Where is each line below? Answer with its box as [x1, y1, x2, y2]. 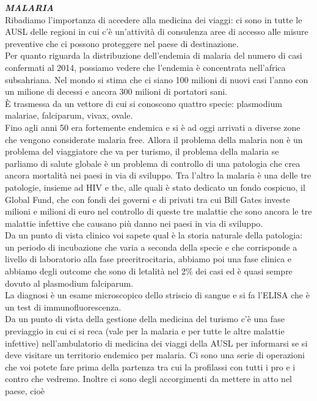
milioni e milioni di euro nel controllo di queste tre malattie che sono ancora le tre [5, 205, 312, 218]
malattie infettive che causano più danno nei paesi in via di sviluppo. [5, 216, 263, 229]
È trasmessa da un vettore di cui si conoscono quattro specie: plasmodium [5, 97, 282, 109]
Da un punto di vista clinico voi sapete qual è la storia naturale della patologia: [5, 229, 303, 241]
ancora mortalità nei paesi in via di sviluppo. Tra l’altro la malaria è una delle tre [5, 169, 312, 182]
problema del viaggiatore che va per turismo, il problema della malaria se [5, 145, 279, 158]
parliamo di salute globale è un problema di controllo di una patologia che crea [5, 156, 301, 169]
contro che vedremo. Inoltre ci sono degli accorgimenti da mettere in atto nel [5, 372, 292, 385]
